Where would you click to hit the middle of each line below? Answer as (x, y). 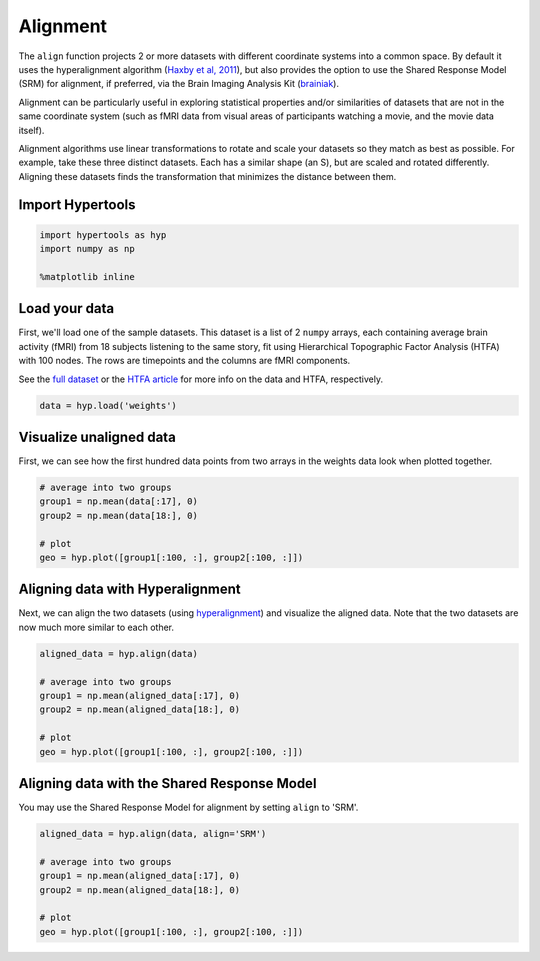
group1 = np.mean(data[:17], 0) (119, 501)
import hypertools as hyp (103, 234)
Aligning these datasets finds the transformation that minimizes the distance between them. (207, 176)
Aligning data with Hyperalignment (130, 589)
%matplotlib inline (87, 276)
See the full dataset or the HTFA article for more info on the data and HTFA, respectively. (201, 379)
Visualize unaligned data (97, 436)
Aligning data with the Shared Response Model (167, 783)
